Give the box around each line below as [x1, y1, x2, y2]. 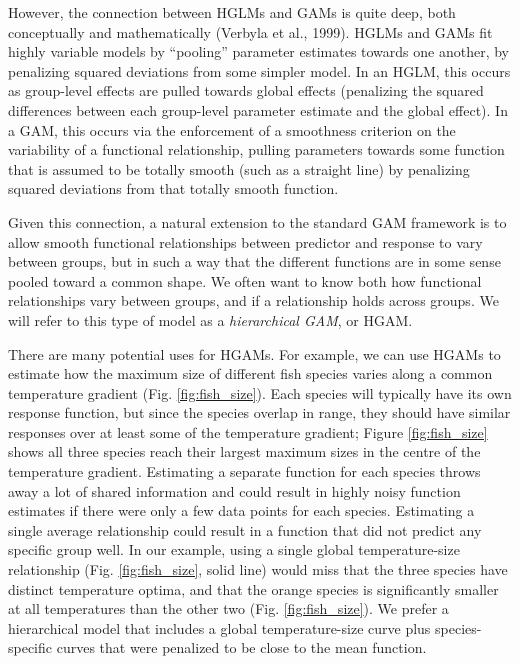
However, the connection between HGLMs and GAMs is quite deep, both [8, 2, 456, 22]
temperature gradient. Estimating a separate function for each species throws [8, 461, 481, 482]
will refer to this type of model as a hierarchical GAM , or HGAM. [8, 309, 413, 330]
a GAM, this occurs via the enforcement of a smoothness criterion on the [8, 119, 456, 140]
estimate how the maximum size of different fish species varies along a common [8, 363, 493, 384]
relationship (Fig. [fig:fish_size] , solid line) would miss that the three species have [8, 559, 508, 580]
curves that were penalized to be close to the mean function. [56, 637, 427, 658]
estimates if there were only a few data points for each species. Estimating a [8, 500, 475, 521]
